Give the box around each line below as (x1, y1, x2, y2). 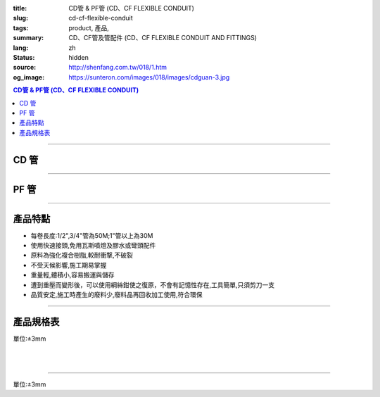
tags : (13, 23, 29, 32)
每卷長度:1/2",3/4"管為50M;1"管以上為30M (30, 231, 153, 239)
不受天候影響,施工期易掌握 (30, 260, 107, 269)
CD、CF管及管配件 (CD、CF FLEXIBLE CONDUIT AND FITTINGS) (68, 34, 257, 42)
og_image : (13, 73, 45, 81)
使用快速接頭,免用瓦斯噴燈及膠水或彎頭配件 (30, 241, 156, 250)
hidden (68, 53, 89, 61)
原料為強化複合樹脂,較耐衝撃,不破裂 (30, 251, 134, 260)
